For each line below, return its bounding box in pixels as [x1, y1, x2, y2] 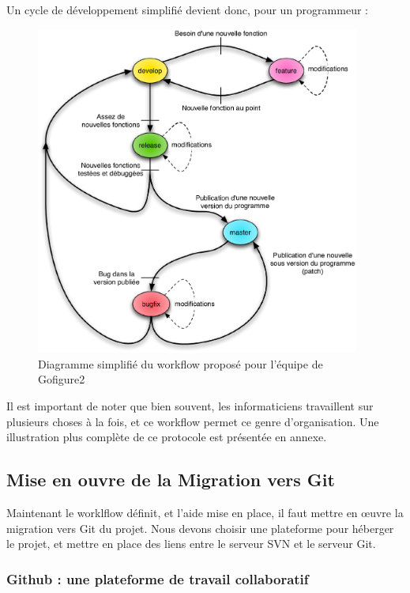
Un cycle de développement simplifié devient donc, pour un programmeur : [6, 2, 368, 17]
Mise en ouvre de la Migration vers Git [6, 467, 335, 492]
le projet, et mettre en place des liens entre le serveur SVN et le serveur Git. [6, 535, 376, 552]
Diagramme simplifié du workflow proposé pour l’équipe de [38, 355, 323, 372]
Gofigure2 [38, 371, 85, 387]
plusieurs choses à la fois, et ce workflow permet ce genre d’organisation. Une [6, 413, 379, 429]
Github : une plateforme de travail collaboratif [6, 568, 309, 588]
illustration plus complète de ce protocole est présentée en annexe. [6, 429, 327, 445]
